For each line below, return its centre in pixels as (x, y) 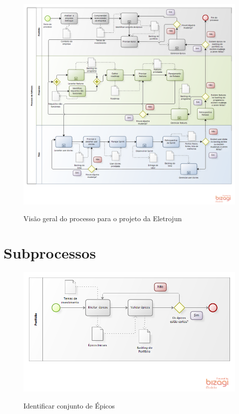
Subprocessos (50, 252)
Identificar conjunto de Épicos (69, 405)
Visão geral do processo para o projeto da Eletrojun (103, 218)
